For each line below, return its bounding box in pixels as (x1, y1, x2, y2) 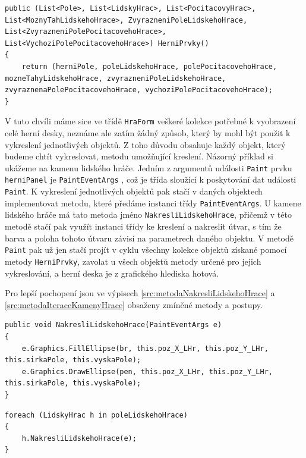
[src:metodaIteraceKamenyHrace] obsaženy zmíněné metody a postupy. (5, 298, 263, 310)
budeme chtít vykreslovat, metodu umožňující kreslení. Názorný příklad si (5, 150, 273, 162)
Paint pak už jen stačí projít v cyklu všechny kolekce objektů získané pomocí (5, 243, 287, 256)
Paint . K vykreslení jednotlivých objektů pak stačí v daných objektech (5, 185, 263, 197)
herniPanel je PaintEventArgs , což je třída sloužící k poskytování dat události (5, 173, 296, 186)
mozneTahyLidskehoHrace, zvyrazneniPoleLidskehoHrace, (5, 74, 226, 83)
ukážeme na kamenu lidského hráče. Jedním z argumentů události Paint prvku (5, 161, 292, 174)
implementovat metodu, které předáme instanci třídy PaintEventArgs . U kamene (5, 196, 301, 209)
